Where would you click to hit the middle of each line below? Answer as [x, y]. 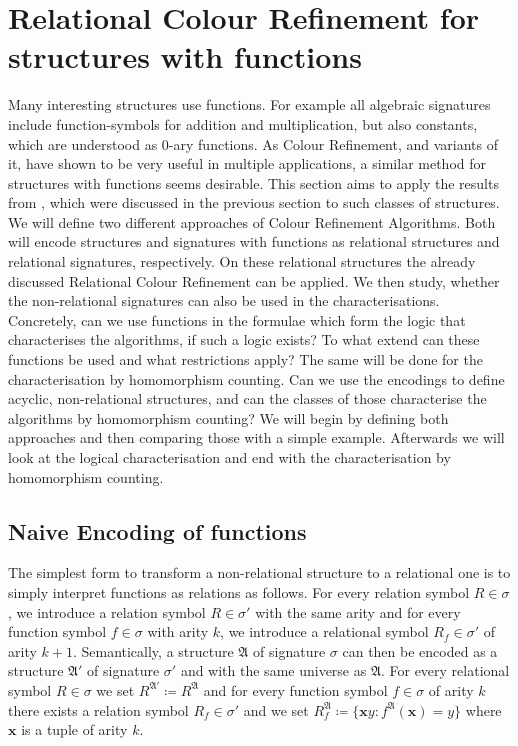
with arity [178, 631]
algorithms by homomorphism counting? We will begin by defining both [228, 417]
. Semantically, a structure [153, 650]
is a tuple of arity [74, 729]
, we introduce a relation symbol [107, 611]
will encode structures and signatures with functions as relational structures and [254, 241]
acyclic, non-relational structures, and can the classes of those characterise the [247, 398]
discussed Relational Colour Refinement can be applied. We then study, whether [254, 280]
